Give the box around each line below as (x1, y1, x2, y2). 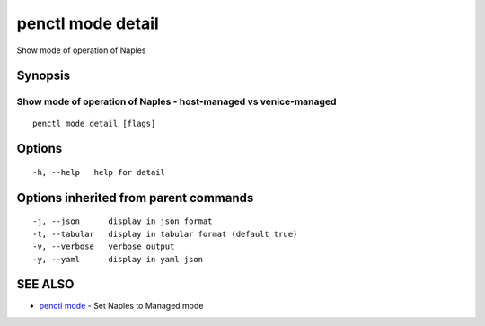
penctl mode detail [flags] (32, 118, 156, 128)
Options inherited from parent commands (16, 189, 254, 206)
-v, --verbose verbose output (32, 242, 175, 251)
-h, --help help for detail (32, 167, 166, 177)
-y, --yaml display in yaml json (32, 254, 204, 264)
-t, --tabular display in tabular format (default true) (32, 229, 298, 239)
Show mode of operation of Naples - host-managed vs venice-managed (16, 95, 337, 108)
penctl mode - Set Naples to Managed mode (39, 301, 204, 312)
